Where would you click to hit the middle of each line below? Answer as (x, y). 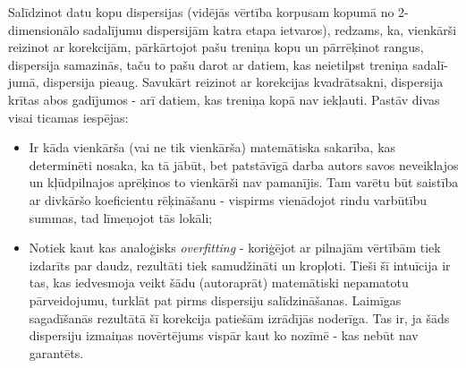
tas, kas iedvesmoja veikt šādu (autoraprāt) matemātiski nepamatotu (219, 282)
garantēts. (56, 352)
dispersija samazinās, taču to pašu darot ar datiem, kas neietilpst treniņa (208, 64)
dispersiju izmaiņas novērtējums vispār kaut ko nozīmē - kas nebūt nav (224, 335)
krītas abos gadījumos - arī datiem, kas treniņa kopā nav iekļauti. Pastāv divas (224, 99)
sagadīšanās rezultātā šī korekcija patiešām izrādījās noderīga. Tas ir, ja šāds (239, 317)
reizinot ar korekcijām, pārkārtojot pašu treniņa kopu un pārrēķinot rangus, (216, 47)
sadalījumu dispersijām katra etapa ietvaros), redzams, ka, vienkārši (270, 29)
